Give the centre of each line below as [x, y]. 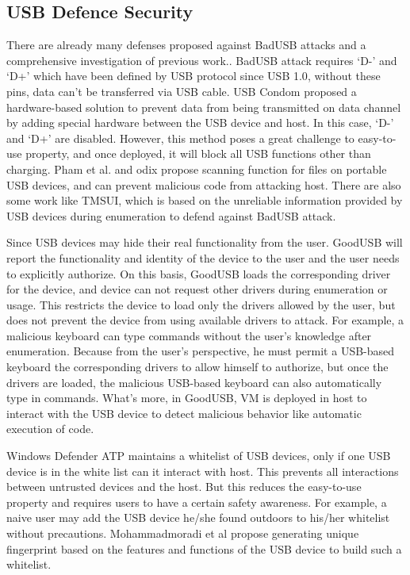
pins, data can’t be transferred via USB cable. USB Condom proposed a [182, 91]
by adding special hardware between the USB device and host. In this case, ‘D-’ [200, 123]
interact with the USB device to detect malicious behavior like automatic [184, 413]
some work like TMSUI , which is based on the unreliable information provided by [205, 200]
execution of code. [50, 429]
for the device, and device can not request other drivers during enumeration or [197, 289]
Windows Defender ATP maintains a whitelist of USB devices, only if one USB [199, 456]
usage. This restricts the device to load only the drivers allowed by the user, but [201, 304]
